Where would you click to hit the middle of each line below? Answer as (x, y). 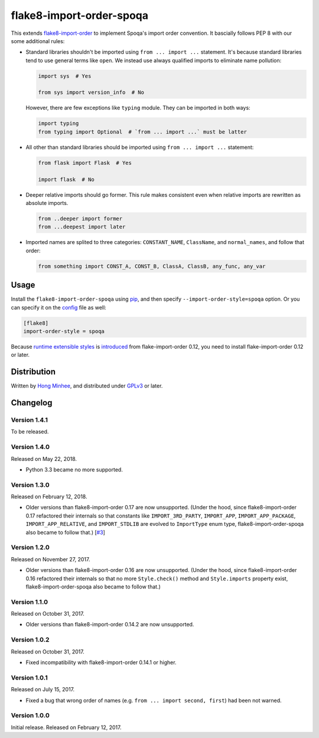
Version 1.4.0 (30, 447)
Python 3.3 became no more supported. (74, 469)
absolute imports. (47, 203)
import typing (58, 123)
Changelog (32, 403)
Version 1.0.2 (30, 640)
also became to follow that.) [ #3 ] (66, 532)
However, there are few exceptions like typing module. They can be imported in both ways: (138, 108)
